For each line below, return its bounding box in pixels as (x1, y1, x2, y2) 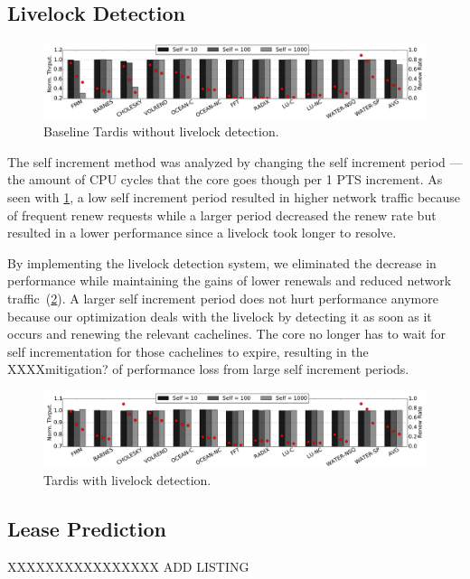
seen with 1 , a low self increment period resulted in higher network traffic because (7, 188, 461, 207)
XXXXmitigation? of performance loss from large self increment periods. (7, 360, 409, 378)
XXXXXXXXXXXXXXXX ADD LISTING (7, 556, 249, 575)
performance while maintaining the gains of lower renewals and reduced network (7, 271, 452, 290)
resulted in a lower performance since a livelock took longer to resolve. (7, 223, 397, 242)
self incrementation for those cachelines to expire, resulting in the (7, 341, 369, 360)
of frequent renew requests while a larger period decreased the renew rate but (7, 205, 437, 224)
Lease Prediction (7, 515, 166, 543)
